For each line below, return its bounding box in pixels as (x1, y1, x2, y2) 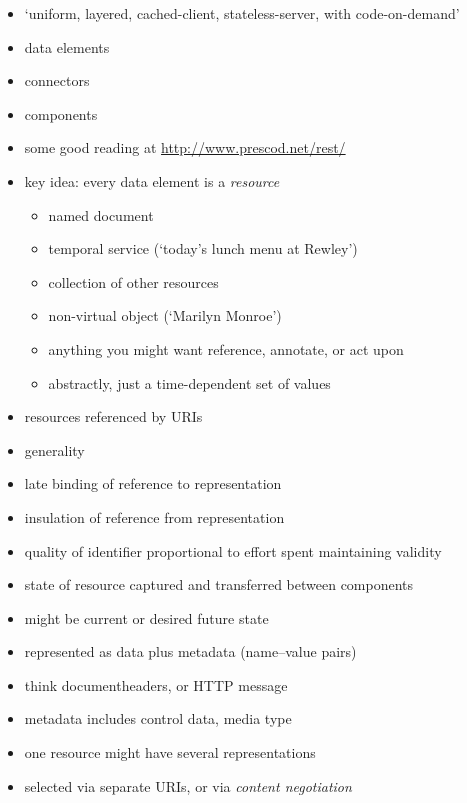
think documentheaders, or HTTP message (24, 674, 288, 695)
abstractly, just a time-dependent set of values (48, 372, 331, 393)
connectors (24, 70, 90, 91)
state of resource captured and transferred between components (24, 574, 414, 595)
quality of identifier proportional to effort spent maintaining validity (24, 540, 442, 561)
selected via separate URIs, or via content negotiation (24, 775, 352, 796)
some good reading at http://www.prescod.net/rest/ (24, 137, 346, 158)
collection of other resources (48, 271, 219, 292)
